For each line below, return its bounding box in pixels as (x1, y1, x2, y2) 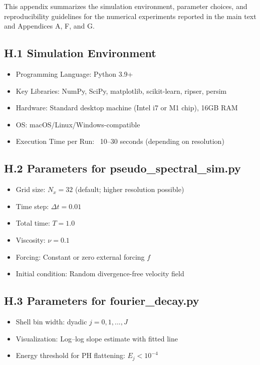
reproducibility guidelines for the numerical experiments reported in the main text (4, 11, 256, 21)
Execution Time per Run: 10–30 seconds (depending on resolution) (16, 136, 224, 146)
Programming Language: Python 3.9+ (16, 68, 133, 79)
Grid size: (16, 184, 46, 195)
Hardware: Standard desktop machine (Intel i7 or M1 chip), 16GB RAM (16, 102, 238, 113)
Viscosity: (16, 234, 46, 245)
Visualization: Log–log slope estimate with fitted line (16, 333, 178, 343)
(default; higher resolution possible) (75, 184, 184, 195)
